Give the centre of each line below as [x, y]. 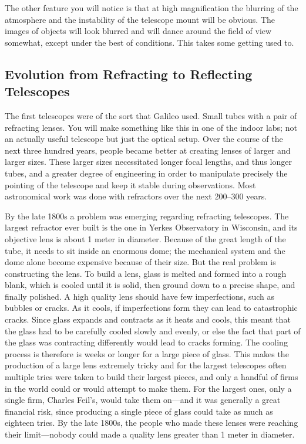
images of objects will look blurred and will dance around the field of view [138, 31]
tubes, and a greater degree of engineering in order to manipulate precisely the [146, 173]
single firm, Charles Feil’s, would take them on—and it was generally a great [143, 400]
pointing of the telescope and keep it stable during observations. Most [130, 184]
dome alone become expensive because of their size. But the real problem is [140, 262]
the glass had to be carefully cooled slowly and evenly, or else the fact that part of [153, 331]
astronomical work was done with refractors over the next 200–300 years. [136, 196]
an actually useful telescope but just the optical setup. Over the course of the [144, 139]
